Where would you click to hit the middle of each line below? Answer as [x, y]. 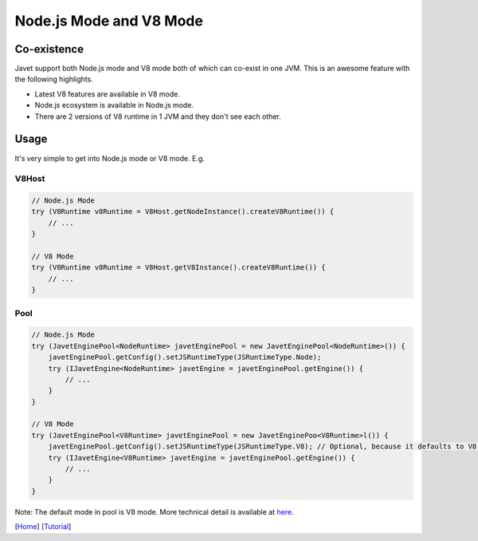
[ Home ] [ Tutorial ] [43, 527]
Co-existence [49, 49]
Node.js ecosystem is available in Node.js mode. [114, 105]
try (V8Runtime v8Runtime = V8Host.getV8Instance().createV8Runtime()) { [178, 268]
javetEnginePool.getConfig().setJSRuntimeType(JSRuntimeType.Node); [185, 357]
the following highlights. [54, 79]
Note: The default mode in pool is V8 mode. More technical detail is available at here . [154, 511]
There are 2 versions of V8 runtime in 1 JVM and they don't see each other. [158, 116]
